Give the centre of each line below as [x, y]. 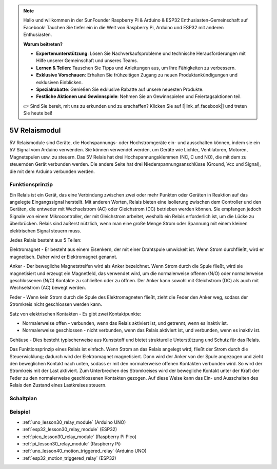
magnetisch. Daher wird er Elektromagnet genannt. [63, 257]
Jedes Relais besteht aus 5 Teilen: [45, 240]
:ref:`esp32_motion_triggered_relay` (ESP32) [69, 458]
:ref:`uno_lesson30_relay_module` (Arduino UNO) [74, 422]
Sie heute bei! [38, 113]
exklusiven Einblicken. [60, 82]
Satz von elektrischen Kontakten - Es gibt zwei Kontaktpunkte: [75, 314]
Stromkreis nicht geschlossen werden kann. [56, 304]
